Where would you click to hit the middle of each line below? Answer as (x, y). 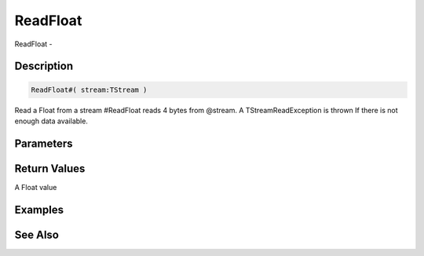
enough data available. (51, 121)
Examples (39, 209)
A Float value (36, 187)
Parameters (44, 143)
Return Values (50, 168)
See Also (37, 234)
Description (44, 66)
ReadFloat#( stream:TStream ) (89, 90)
